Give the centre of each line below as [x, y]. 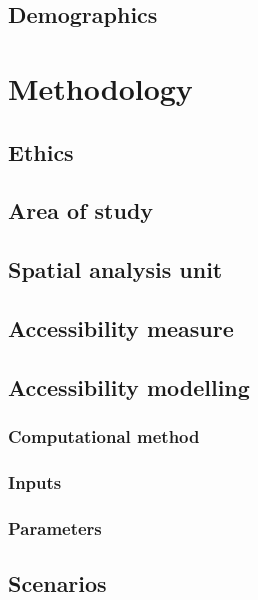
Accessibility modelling [129, 386]
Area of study [81, 210]
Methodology [100, 87]
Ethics [41, 151]
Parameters [55, 527]
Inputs [35, 481]
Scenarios [57, 582]
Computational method [104, 435]
